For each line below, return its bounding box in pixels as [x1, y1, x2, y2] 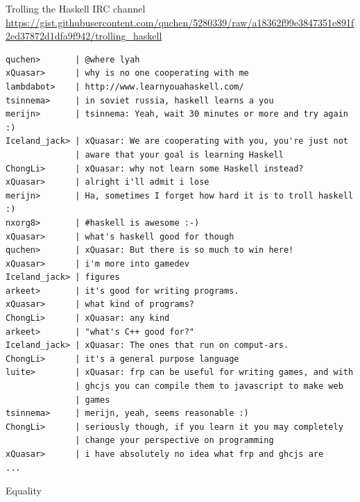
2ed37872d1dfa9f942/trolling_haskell [6, 28, 162, 43]
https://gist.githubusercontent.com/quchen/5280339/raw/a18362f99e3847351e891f [6, 15, 354, 29]
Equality [6, 483, 42, 498]
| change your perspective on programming [75, 435, 274, 446]
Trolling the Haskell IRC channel [6, 1, 146, 15]
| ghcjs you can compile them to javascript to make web [75, 381, 343, 392]
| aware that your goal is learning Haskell [75, 149, 284, 160]
